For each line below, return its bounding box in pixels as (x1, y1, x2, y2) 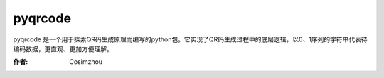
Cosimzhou (69, 58, 103, 66)
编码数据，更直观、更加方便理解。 (13, 44, 113, 53)
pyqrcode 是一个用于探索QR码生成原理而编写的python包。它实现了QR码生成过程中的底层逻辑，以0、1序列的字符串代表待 (13, 35, 368, 44)
